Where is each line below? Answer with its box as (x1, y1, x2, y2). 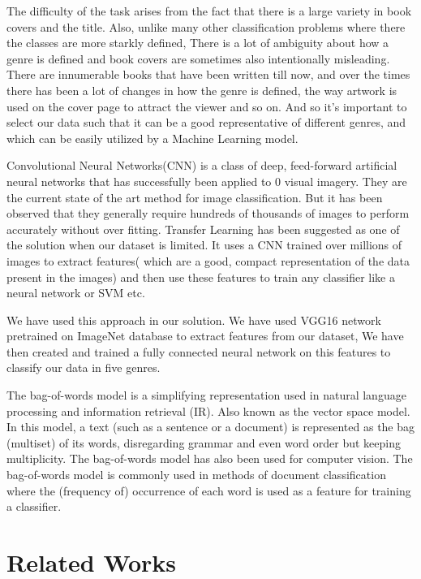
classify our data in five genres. (6, 359, 161, 376)
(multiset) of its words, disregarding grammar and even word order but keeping (6, 434, 401, 451)
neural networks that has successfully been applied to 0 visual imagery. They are (6, 172, 407, 189)
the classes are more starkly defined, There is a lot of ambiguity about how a (6, 34, 389, 51)
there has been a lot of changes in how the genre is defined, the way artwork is (6, 81, 397, 98)
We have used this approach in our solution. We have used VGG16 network (6, 311, 381, 328)
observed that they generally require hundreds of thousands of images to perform (6, 205, 410, 222)
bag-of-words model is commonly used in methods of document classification (6, 466, 386, 483)
